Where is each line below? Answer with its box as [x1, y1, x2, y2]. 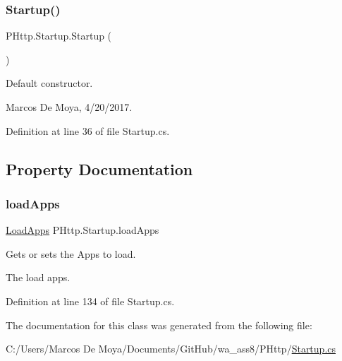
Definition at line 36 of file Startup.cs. [6, 123, 170, 138]
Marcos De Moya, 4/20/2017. [6, 100, 133, 114]
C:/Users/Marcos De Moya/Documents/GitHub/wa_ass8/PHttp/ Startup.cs [6, 341, 336, 356]
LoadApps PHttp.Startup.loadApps [6, 223, 159, 237]
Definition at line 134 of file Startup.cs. [6, 293, 175, 308]
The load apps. [6, 270, 71, 285]
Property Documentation [6, 158, 193, 179]
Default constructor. [6, 76, 93, 90]
